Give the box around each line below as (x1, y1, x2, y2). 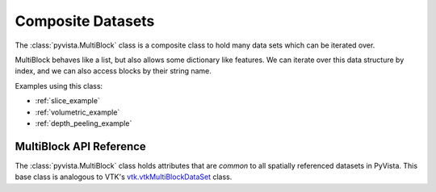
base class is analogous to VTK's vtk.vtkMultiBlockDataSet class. (15, 172, 233, 182)
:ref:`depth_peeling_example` (35, 118, 132, 128)
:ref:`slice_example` (35, 96, 100, 106)
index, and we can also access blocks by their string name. (15, 66, 212, 76)
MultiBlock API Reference (15, 140, 147, 153)
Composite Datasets (15, 12, 155, 30)
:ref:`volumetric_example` (35, 107, 120, 117)
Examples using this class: (15, 81, 103, 90)
